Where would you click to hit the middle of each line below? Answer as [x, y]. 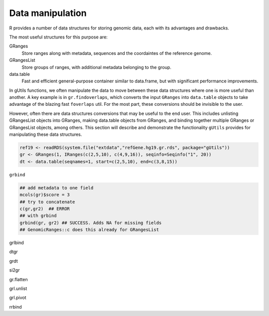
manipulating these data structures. [46, 134]
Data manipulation [48, 13]
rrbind [15, 307]
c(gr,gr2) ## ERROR [45, 209]
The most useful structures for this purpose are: [59, 37]
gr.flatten [18, 279]
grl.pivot [18, 298]
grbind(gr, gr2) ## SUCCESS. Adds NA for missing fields [91, 223]
